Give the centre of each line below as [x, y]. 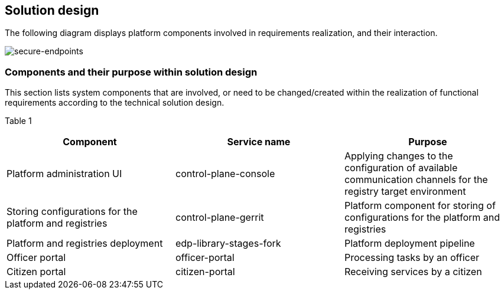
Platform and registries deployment [85, 244]
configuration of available [401, 168]
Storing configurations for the [72, 212]
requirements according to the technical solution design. [115, 103]
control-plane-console [225, 174]
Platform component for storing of [420, 206]
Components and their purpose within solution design [131, 72]
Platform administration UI [64, 174]
